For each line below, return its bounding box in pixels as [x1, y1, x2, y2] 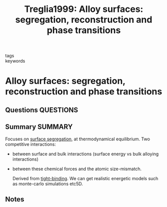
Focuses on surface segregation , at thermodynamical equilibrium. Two [5, 136, 151, 142]
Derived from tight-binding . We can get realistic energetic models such [12, 175, 159, 181]
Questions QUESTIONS [5, 105, 78, 114]
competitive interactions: [5, 141, 56, 147]
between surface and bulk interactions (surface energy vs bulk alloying [12, 151, 159, 157]
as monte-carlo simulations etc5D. [12, 181, 83, 187]
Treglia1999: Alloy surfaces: [24, 3, 144, 15]
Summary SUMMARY [5, 123, 73, 131]
